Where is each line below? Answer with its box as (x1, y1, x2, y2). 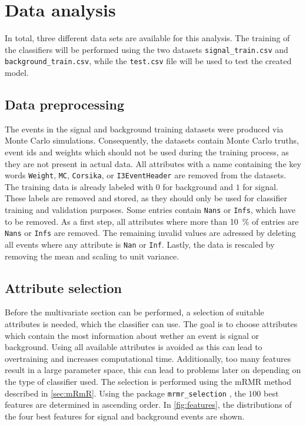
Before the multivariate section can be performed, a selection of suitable (5, 306, 264, 318)
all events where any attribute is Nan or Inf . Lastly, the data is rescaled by (5, 238, 275, 250)
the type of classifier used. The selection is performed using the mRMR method (5, 375, 292, 387)
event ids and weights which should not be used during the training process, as (5, 146, 289, 158)
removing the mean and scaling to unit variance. (5, 249, 179, 262)
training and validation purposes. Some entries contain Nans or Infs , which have (5, 204, 296, 216)
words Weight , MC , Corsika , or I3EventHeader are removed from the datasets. (5, 169, 287, 181)
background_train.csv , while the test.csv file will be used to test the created (5, 55, 292, 67)
